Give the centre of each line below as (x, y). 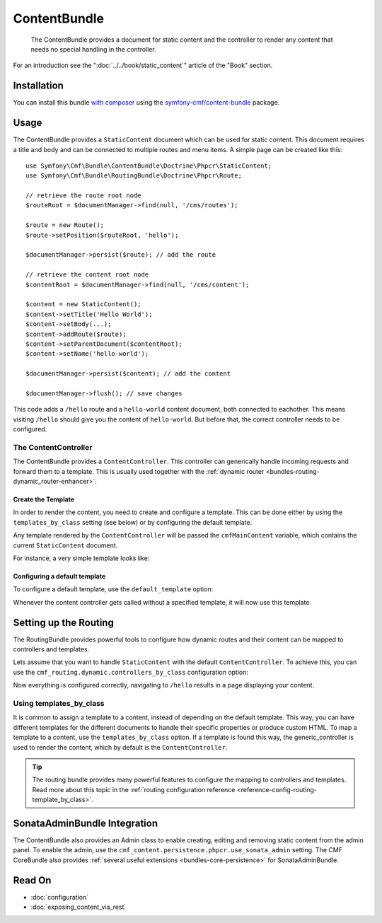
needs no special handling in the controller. (93, 49)
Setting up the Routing (64, 622)
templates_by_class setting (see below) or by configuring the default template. (133, 522)
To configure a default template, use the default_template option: (113, 589)
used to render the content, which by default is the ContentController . (120, 747)
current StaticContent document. (65, 545)
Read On (32, 880)
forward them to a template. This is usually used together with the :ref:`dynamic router (139, 471)
